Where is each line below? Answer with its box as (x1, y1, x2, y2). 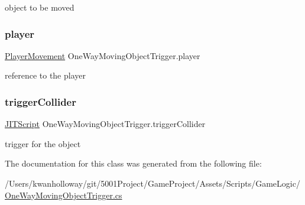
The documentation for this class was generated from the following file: (5, 157, 262, 170)
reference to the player (5, 69, 86, 82)
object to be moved (5, 1, 74, 13)
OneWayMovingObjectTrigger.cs (5, 188, 122, 201)
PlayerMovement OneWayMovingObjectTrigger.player (5, 49, 200, 61)
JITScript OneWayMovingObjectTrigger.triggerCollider (5, 118, 206, 130)
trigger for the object (5, 137, 81, 149)
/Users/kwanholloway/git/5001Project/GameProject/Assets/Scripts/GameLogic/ (5, 177, 300, 189)
